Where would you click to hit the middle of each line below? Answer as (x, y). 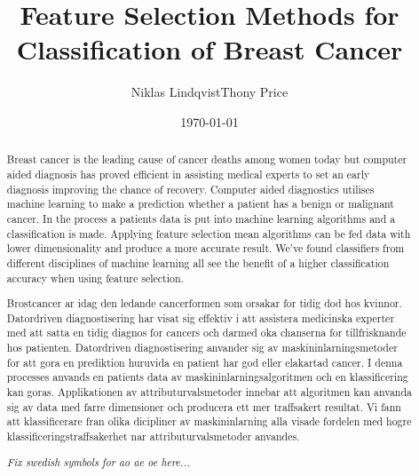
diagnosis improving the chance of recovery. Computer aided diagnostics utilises (190, 189)
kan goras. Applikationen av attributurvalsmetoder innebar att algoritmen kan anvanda (209, 392)
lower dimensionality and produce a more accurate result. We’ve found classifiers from (206, 248)
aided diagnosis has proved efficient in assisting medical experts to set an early (188, 174)
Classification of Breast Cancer (209, 49)
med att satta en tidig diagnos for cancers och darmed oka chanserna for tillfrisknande (206, 333)
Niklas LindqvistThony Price (209, 92)
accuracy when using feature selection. (95, 278)
